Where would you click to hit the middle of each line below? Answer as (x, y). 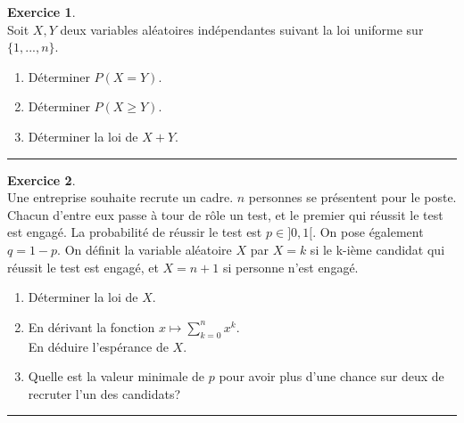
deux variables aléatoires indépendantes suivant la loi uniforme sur (242, 29)
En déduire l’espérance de (98, 346)
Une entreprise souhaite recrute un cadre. (120, 197)
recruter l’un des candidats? (104, 393)
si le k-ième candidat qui (377, 249)
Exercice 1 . (41, 12)
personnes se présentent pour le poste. (352, 197)
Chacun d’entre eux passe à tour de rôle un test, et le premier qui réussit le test (225, 214)
